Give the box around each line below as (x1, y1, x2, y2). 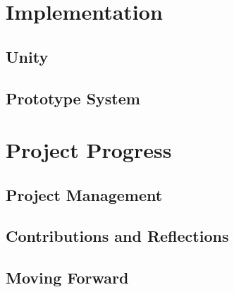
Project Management (6, 183, 163, 205)
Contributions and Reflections (6, 225, 229, 247)
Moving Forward (6, 267, 129, 288)
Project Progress (6, 135, 172, 164)
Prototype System (6, 87, 140, 109)
